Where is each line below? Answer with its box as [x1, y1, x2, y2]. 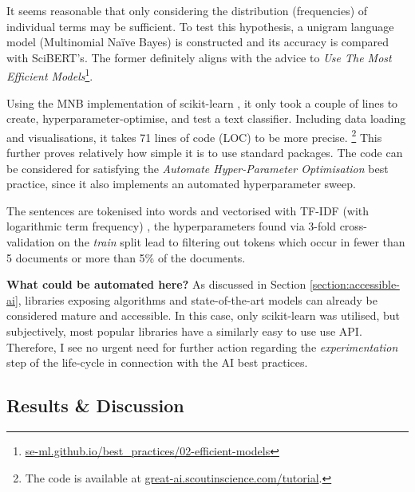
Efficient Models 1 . [6, 65, 93, 85]
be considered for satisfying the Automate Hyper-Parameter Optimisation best [6, 159, 389, 176]
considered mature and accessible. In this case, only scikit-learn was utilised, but [6, 307, 401, 324]
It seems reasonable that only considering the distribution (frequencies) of [6, 2, 368, 18]
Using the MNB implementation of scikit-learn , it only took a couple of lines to [6, 94, 398, 111]
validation [6, 234, 55, 250]
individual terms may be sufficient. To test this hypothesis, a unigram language [6, 18, 394, 34]
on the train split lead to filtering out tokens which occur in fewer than [57, 234, 405, 250]
